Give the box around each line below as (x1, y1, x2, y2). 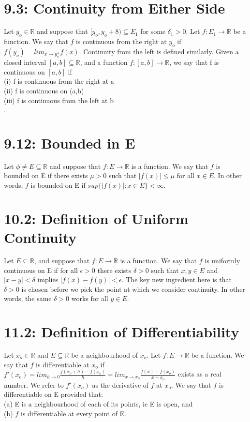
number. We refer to (4, 379, 64, 390)
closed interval (4, 57, 46, 67)
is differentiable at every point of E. (20, 408, 127, 418)
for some (140, 26, 166, 36)
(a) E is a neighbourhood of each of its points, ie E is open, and (4, 398, 193, 408)
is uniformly (205, 255, 240, 265)
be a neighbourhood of (71, 350, 138, 360)
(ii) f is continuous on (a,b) (4, 85, 84, 95)
